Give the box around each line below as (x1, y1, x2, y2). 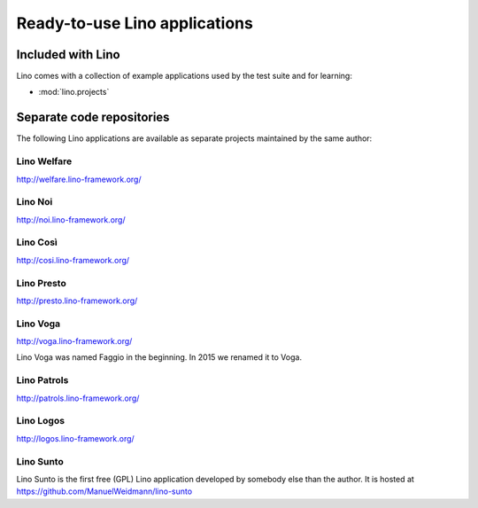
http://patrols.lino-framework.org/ (16, 393, 140, 403)
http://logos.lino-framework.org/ (16, 433, 135, 443)
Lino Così (16, 236, 58, 248)
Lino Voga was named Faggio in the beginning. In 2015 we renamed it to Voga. (16, 352, 303, 363)
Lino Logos (16, 415, 66, 427)
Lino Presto (16, 277, 66, 289)
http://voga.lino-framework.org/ (16, 336, 133, 347)
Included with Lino (16, 47, 120, 62)
